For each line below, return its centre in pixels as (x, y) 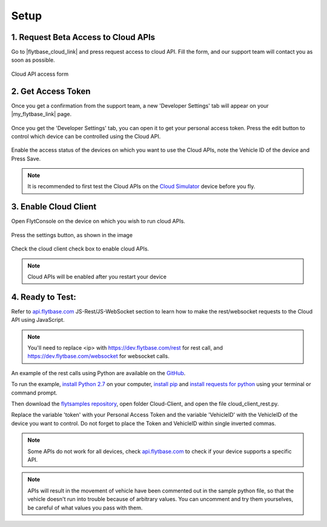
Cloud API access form (40, 74)
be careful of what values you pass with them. (85, 508)
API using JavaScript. (38, 320)
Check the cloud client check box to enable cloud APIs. (80, 249)
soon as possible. (33, 60)
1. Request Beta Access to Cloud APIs (83, 37)
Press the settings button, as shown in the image (72, 235)
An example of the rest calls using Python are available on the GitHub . (98, 373)
